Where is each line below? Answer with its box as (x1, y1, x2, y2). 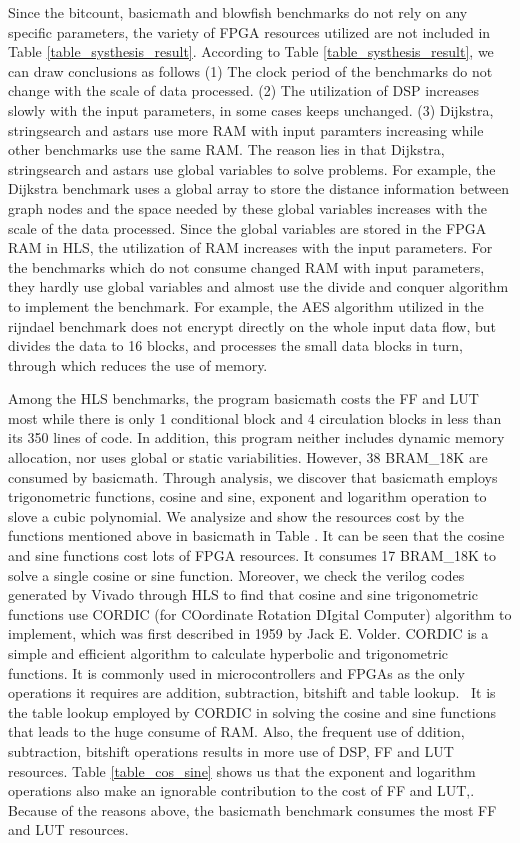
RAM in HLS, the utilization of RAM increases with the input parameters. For (8, 237, 493, 258)
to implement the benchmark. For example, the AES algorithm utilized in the (8, 295, 484, 316)
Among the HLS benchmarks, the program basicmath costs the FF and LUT (8, 388, 479, 409)
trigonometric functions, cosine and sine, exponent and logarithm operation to (8, 486, 487, 507)
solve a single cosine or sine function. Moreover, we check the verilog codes (8, 564, 465, 585)
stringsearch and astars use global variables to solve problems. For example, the (8, 158, 496, 179)
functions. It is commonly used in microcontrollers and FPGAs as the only (8, 662, 465, 683)
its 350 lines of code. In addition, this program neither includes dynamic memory (8, 427, 505, 448)
